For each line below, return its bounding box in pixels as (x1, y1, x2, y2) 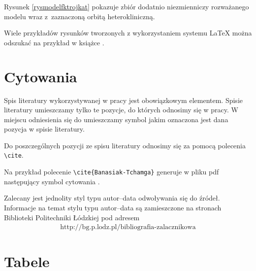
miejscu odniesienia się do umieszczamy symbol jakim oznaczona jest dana (4, 114, 228, 124)
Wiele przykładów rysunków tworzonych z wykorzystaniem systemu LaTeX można (4, 28, 252, 38)
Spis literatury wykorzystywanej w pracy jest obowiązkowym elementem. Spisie (4, 95, 243, 105)
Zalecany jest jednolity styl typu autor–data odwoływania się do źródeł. (4, 193, 220, 203)
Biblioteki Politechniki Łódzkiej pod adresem (4, 212, 140, 222)
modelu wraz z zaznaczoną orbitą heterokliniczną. (4, 11, 155, 21)
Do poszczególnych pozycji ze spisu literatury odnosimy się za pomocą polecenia (4, 140, 246, 150)
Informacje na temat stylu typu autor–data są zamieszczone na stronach (4, 202, 222, 212)
